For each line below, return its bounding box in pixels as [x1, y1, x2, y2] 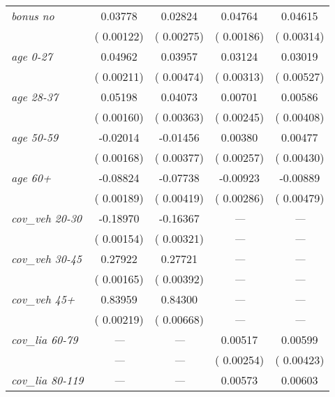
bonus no [11, 8, 54, 24]
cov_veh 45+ [11, 291, 75, 307]
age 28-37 [11, 89, 59, 105]
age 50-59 [11, 129, 59, 145]
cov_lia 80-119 [11, 372, 84, 388]
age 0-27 [11, 48, 52, 64]
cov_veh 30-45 [11, 250, 82, 267]
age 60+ [11, 170, 52, 186]
